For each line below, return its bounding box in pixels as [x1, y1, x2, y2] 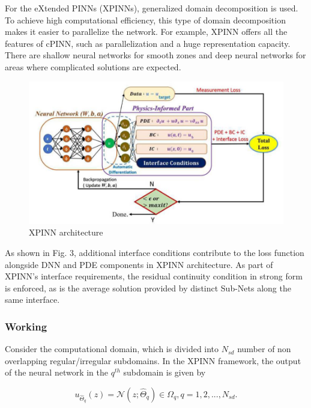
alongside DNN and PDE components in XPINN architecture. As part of [5, 258, 273, 270]
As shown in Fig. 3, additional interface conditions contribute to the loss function [5, 246, 304, 258]
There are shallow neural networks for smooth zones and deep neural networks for [5, 49, 306, 61]
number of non [237, 343, 291, 355]
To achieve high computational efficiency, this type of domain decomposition [5, 13, 286, 26]
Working [5, 318, 47, 333]
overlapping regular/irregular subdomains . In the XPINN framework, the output [5, 354, 301, 367]
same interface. [5, 293, 60, 306]
